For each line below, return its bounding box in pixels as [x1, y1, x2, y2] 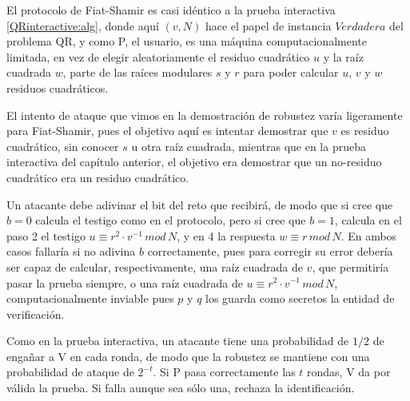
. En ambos [340, 227, 397, 244]
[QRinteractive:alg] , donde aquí [6, 17, 159, 34]
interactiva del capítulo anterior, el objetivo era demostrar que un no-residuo [6, 153, 382, 170]
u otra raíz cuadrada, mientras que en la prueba [131, 137, 366, 154]
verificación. [6, 305, 65, 322]
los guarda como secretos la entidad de [205, 290, 395, 307]
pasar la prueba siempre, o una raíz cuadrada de [6, 274, 243, 291]
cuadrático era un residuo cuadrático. [6, 169, 189, 185]
